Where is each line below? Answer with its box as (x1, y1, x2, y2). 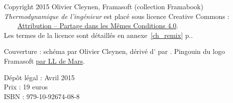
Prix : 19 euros (4, 82, 48, 92)
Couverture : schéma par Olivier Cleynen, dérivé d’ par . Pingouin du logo (4, 46, 225, 56)
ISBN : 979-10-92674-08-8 (4, 91, 80, 101)
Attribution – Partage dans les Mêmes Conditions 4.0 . (17, 20, 179, 31)
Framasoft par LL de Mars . (4, 55, 85, 66)
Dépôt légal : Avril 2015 (4, 72, 75, 82)
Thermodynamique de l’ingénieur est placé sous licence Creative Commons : (4, 11, 230, 21)
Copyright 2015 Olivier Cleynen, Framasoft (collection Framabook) (4, 1, 203, 11)
